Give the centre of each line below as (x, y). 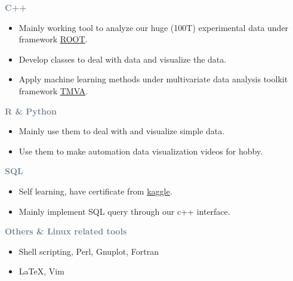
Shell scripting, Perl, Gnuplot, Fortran (89, 251)
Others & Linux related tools (66, 231)
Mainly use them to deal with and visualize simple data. (122, 131)
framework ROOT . (53, 39)
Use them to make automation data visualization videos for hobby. (141, 151)
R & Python (31, 111)
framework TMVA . (53, 90)
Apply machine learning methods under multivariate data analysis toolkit (153, 79)
